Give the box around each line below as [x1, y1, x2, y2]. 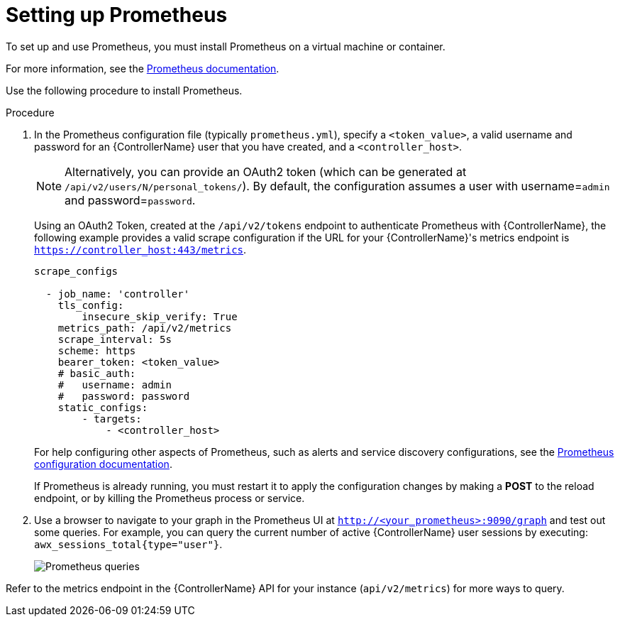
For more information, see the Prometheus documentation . [6, 62, 279, 75]
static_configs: [57, 401, 148, 413]
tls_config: [57, 299, 124, 311]
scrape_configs [34, 265, 118, 277]
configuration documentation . [34, 457, 172, 470]
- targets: [82, 413, 142, 425]
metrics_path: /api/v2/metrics [57, 322, 232, 334]
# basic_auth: [57, 367, 136, 379]
